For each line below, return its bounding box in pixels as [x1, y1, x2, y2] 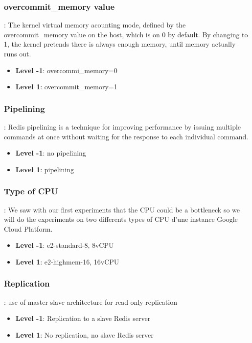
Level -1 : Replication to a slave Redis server [15, 313, 151, 323]
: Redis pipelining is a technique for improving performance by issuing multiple [4, 122, 241, 132]
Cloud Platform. [4, 223, 53, 234]
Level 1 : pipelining [15, 164, 74, 174]
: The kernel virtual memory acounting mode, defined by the [4, 20, 186, 30]
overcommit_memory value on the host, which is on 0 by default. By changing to [4, 29, 248, 39]
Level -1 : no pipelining [15, 148, 86, 158]
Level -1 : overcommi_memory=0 [15, 65, 117, 75]
